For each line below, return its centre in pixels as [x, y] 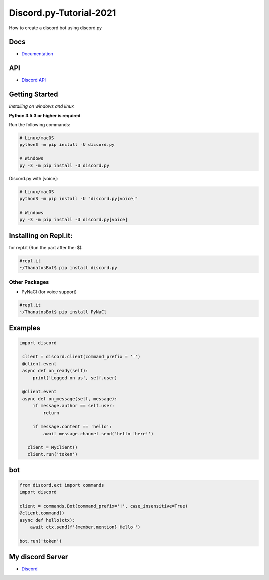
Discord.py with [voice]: [34, 178]
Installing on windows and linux [42, 106]
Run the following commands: [40, 125]
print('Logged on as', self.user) [75, 378]
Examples [25, 328]
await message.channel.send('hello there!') [98, 433]
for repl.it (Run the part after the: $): [46, 247]
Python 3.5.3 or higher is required [45, 115]
